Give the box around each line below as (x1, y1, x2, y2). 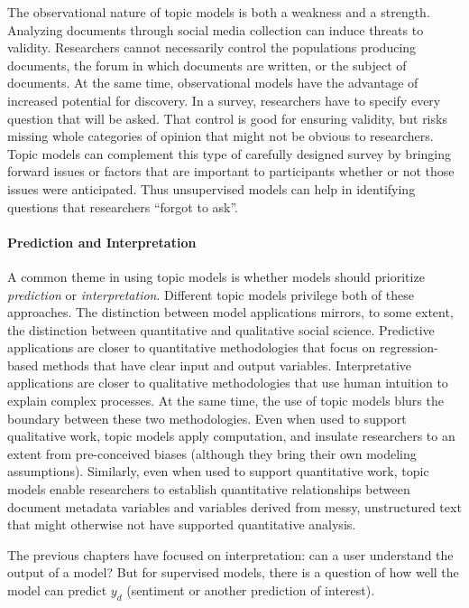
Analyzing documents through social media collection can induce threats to (7, 20, 424, 39)
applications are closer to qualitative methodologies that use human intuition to (7, 373, 448, 392)
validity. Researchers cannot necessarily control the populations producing (7, 38, 417, 57)
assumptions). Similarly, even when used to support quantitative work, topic (7, 462, 429, 481)
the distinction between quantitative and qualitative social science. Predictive (7, 320, 435, 339)
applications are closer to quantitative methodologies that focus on (7, 338, 376, 357)
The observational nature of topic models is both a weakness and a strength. (7, 3, 430, 21)
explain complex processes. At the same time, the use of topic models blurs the (7, 391, 444, 410)
